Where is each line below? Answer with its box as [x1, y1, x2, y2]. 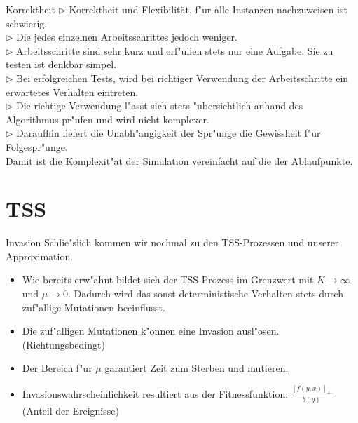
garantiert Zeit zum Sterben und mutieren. [104, 361, 289, 375]
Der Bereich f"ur [22, 361, 92, 375]
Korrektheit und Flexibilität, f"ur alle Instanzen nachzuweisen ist [69, 2, 347, 16]
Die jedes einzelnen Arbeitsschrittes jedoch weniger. [16, 29, 237, 44]
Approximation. [6, 248, 74, 263]
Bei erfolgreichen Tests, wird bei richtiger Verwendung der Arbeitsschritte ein [16, 70, 349, 85]
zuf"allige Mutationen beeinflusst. [22, 300, 165, 314]
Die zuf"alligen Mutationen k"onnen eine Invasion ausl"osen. [22, 323, 280, 338]
